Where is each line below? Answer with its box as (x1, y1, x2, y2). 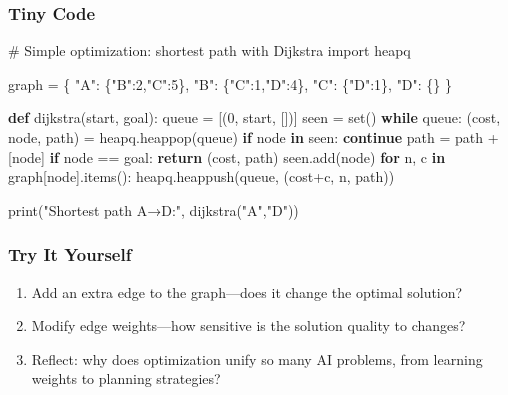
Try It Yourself (8, 242, 132, 267)
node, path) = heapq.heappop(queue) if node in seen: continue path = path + (8, 127, 499, 147)
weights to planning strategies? (31, 368, 221, 389)
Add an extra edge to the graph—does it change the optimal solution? (31, 281, 463, 302)
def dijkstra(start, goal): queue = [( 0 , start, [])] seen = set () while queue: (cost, (8, 107, 501, 128)
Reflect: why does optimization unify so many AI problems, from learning (31, 348, 483, 369)
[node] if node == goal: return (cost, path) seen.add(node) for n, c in (8, 146, 446, 167)
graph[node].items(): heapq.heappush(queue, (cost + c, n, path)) (8, 166, 395, 187)
